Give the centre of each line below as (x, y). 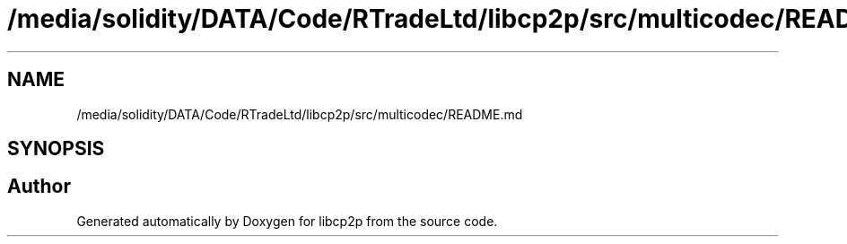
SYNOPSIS (56, 149)
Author (39, 187)
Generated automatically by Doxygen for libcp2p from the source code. (287, 221)
